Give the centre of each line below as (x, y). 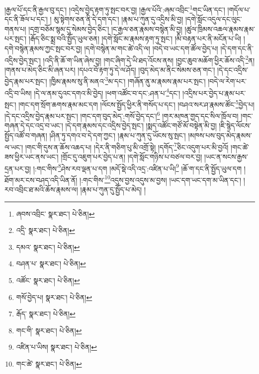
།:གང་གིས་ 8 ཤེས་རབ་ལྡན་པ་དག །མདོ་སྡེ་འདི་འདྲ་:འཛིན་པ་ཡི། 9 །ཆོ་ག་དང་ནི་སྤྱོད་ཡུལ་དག (137, 167)
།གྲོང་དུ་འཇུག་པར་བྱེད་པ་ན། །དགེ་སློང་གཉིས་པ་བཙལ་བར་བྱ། (131, 156)
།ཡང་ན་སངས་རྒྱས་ (226, 156)
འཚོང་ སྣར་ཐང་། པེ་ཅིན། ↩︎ (48, 280)
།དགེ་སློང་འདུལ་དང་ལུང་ (214, 19)
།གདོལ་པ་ (239, 9)
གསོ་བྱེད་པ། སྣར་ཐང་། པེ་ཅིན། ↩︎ (54, 297)
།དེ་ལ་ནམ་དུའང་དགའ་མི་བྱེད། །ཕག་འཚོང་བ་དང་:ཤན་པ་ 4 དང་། (107, 92)
